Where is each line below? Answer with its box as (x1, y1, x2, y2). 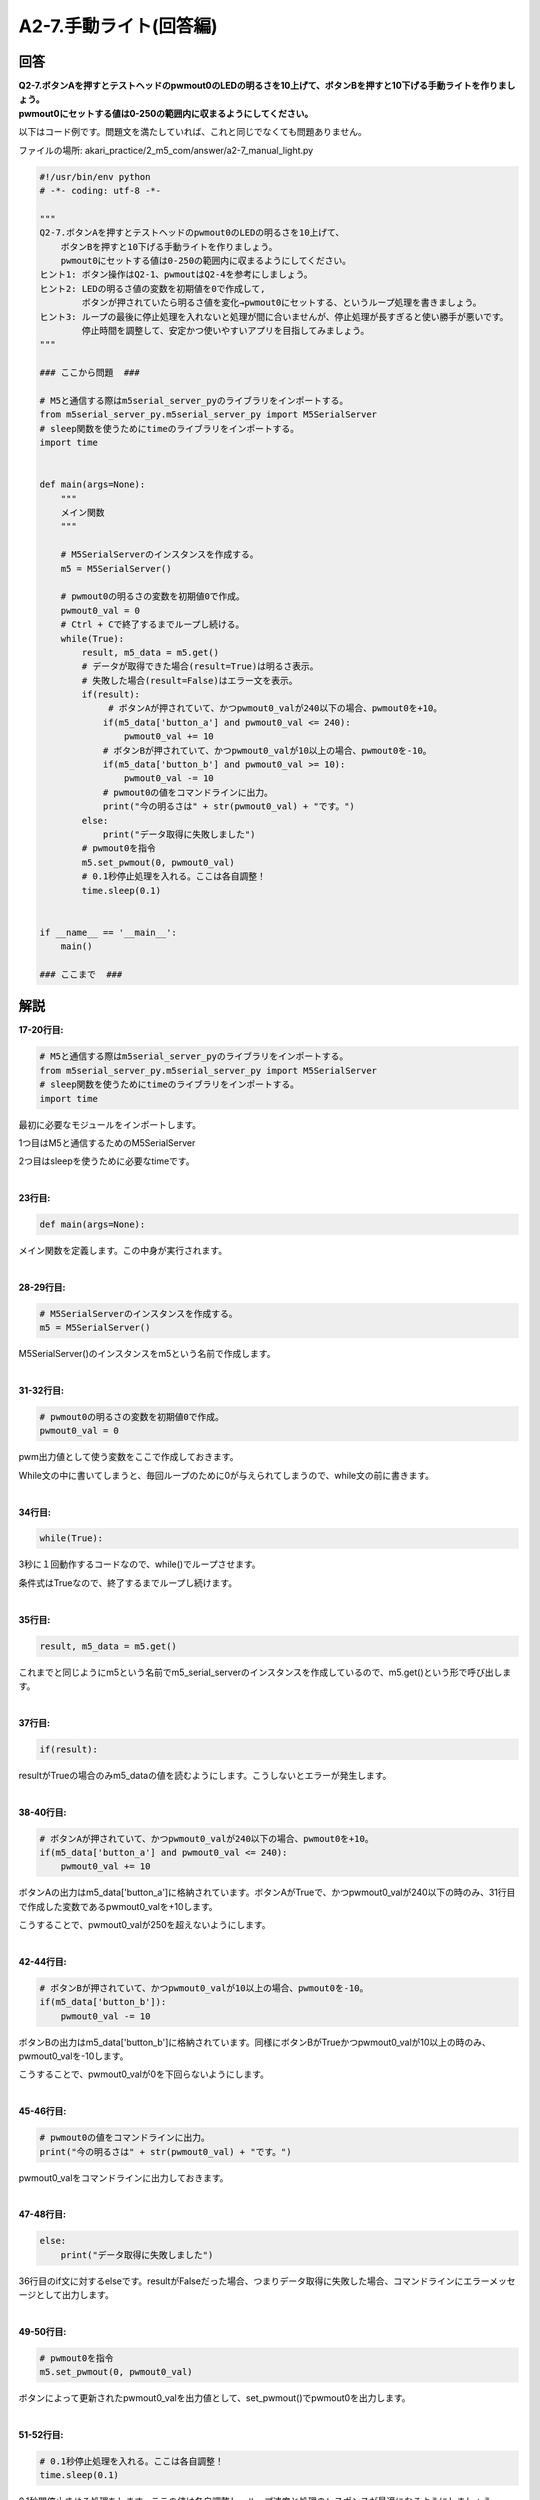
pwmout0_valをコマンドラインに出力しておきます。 (18, 2171, 229, 2184)
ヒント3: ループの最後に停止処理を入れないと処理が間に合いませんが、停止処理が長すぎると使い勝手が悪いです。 (39, 311, 509, 322)
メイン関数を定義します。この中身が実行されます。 (18, 1245, 228, 1257)
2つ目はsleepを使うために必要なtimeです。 (18, 1155, 195, 1167)
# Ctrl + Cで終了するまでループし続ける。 (60, 619, 245, 630)
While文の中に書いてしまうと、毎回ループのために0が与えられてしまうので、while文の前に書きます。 (18, 1469, 435, 1481)
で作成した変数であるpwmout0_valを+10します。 (18, 1900, 219, 1912)
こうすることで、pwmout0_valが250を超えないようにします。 (18, 1919, 271, 1931)
